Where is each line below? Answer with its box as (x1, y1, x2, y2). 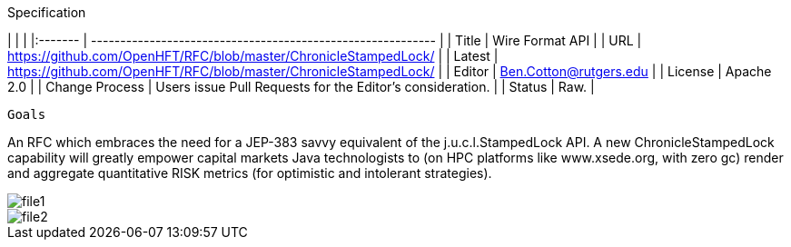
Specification (7, 5, 86, 20)
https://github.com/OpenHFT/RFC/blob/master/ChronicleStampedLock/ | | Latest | (7, 48, 499, 64)
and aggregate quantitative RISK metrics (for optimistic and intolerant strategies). (7, 165, 492, 181)
